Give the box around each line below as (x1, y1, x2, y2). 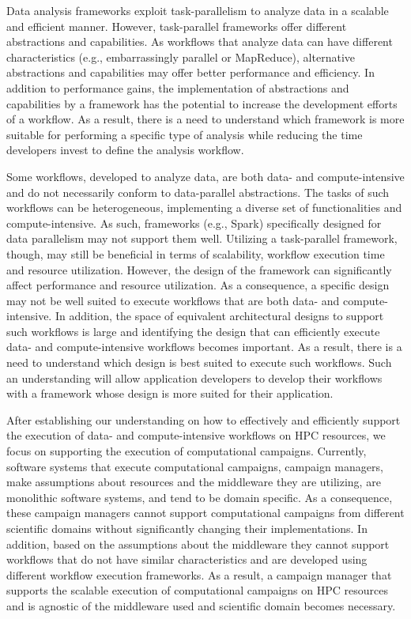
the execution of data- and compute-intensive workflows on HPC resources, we (6, 427, 386, 443)
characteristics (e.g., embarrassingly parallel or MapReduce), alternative (6, 48, 355, 65)
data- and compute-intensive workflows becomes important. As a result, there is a (6, 338, 402, 355)
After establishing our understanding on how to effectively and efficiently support (6, 411, 401, 428)
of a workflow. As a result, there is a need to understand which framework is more (6, 111, 405, 127)
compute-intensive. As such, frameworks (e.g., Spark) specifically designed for (6, 214, 382, 231)
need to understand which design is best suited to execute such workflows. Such (6, 354, 392, 371)
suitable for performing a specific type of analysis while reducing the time (6, 126, 363, 142)
